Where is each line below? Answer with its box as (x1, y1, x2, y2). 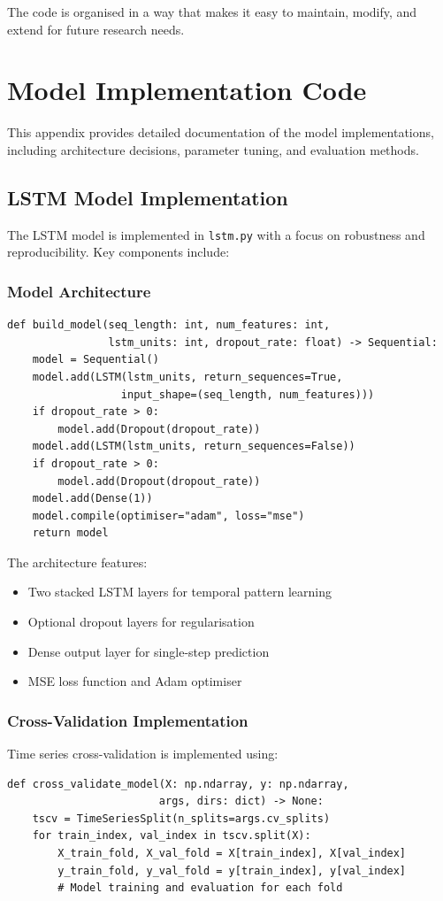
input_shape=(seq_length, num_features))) (120, 388, 375, 401)
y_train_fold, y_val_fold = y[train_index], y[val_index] (57, 864, 407, 877)
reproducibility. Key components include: (7, 243, 230, 261)
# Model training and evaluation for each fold (57, 882, 343, 895)
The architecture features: (7, 552, 148, 571)
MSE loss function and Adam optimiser (27, 672, 242, 690)
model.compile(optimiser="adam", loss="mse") (32, 509, 305, 522)
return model (32, 527, 109, 540)
